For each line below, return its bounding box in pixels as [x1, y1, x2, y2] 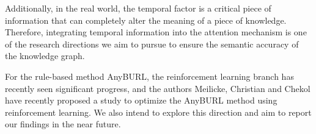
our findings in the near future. [5, 118, 121, 130]
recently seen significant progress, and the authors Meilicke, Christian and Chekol [5, 82, 310, 94]
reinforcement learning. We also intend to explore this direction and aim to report [5, 105, 312, 118]
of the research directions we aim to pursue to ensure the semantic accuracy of [5, 37, 299, 50]
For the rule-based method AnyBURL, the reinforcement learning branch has [5, 69, 294, 82]
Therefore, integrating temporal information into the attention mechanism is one [5, 26, 307, 38]
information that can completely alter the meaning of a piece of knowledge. [5, 13, 287, 26]
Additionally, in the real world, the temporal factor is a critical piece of [5, 2, 271, 14]
